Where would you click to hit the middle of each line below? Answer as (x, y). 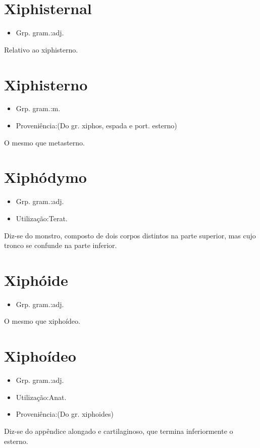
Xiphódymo (45, 177)
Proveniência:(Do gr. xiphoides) (65, 414)
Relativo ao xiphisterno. (41, 49)
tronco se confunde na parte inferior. (61, 245)
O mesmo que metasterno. (44, 142)
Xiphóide (36, 280)
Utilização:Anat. (41, 397)
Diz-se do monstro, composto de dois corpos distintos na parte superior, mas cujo (130, 235)
